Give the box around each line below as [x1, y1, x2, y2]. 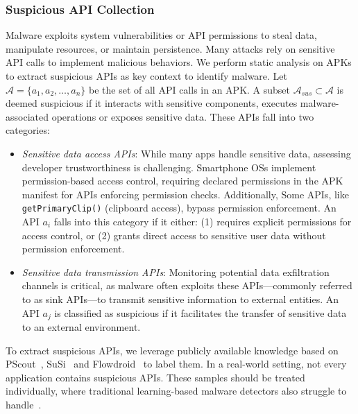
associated [6, 109, 49, 123]
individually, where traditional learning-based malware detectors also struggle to [6, 383, 347, 398]
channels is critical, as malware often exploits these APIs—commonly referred [22, 278, 352, 293]
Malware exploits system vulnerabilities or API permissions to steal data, [6, 28, 317, 42]
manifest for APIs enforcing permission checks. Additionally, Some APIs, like [22, 187, 349, 201]
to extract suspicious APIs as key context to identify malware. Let [6, 69, 288, 83]
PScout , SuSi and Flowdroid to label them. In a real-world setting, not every [6, 356, 347, 371]
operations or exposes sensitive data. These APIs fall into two [51, 109, 314, 123]
